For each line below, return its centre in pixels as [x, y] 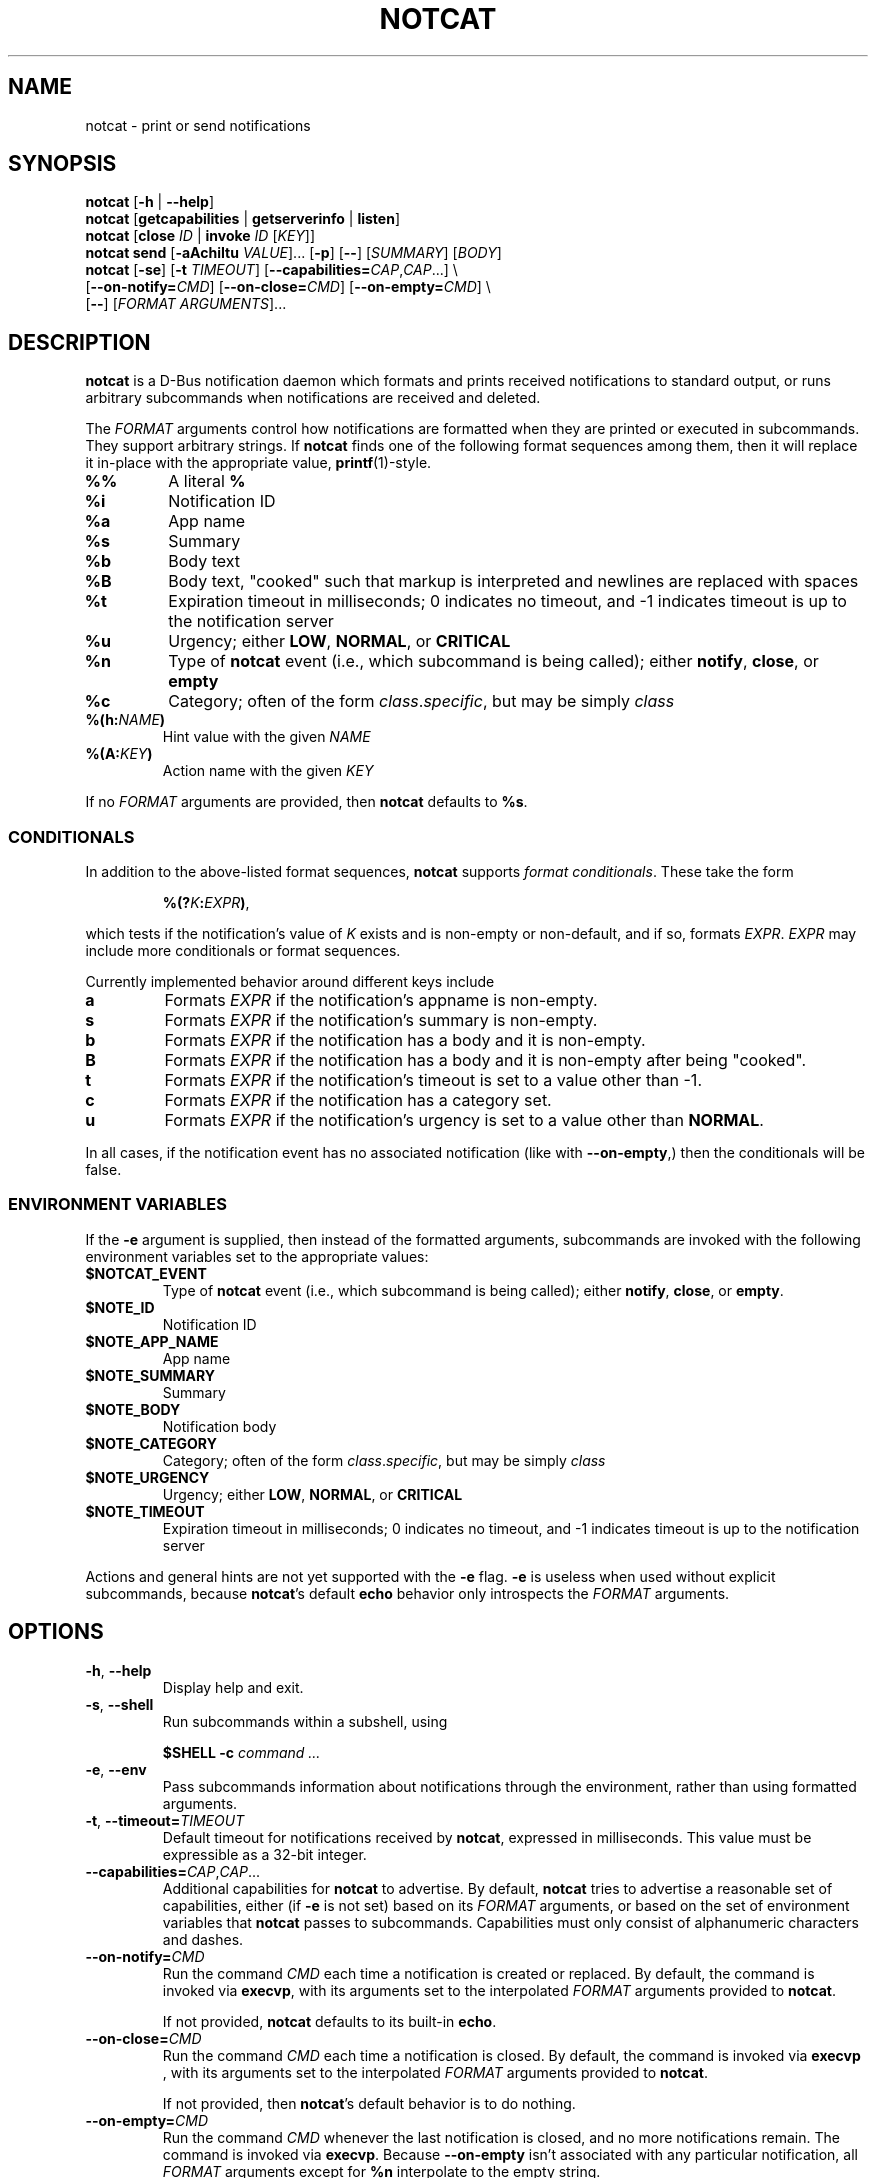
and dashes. [203, 1939]
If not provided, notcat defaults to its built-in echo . [329, 2021]
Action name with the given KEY [268, 771]
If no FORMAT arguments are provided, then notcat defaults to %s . [306, 802]
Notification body [219, 1426]
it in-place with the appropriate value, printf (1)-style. [258, 463]
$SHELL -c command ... [241, 1752]
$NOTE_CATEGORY [151, 1443]
